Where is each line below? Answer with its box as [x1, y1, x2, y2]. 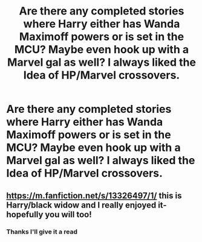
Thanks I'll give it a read [6, 228, 77, 236]
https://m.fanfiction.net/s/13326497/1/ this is [6, 190, 182, 200]
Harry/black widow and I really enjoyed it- [6, 200, 168, 210]
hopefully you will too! [6, 209, 92, 220]
